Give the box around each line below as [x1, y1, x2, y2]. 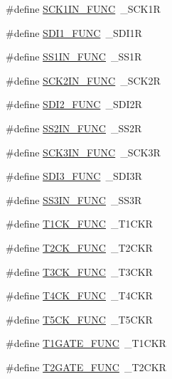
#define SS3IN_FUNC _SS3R [6, 192, 142, 207]
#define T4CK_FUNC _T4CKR [6, 288, 153, 303]
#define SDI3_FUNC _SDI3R [6, 169, 142, 183]
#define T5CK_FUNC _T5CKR [6, 311, 153, 326]
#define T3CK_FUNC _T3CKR [6, 264, 153, 279]
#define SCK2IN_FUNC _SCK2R [6, 73, 161, 87]
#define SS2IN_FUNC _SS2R [6, 120, 142, 135]
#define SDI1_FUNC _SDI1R [6, 25, 142, 40]
